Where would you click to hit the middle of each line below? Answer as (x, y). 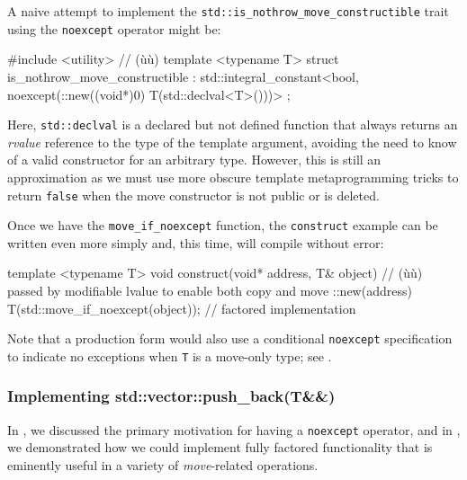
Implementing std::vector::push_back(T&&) (171, 396)
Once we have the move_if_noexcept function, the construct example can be (223, 225)
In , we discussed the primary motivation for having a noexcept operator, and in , (234, 429)
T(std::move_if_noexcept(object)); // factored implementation (182, 308)
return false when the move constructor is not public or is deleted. (193, 195)
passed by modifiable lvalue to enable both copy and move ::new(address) (210, 291)
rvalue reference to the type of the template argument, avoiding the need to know (232, 142)
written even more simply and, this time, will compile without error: (196, 242)
